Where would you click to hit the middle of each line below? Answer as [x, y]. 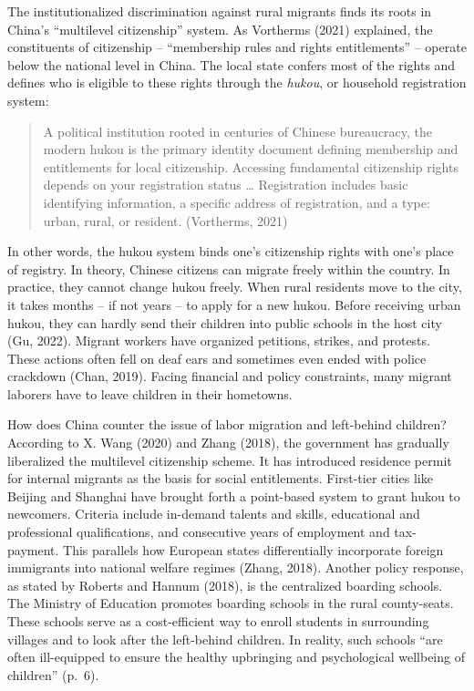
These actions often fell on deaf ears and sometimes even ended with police [217, 358]
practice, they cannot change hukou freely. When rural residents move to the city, [235, 287]
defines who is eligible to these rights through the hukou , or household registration [237, 83]
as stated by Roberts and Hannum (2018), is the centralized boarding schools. [225, 585]
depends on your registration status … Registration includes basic [226, 185]
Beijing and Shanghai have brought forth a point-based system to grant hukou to [234, 495]
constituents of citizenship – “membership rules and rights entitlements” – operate [237, 47]
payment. [33, 549]
